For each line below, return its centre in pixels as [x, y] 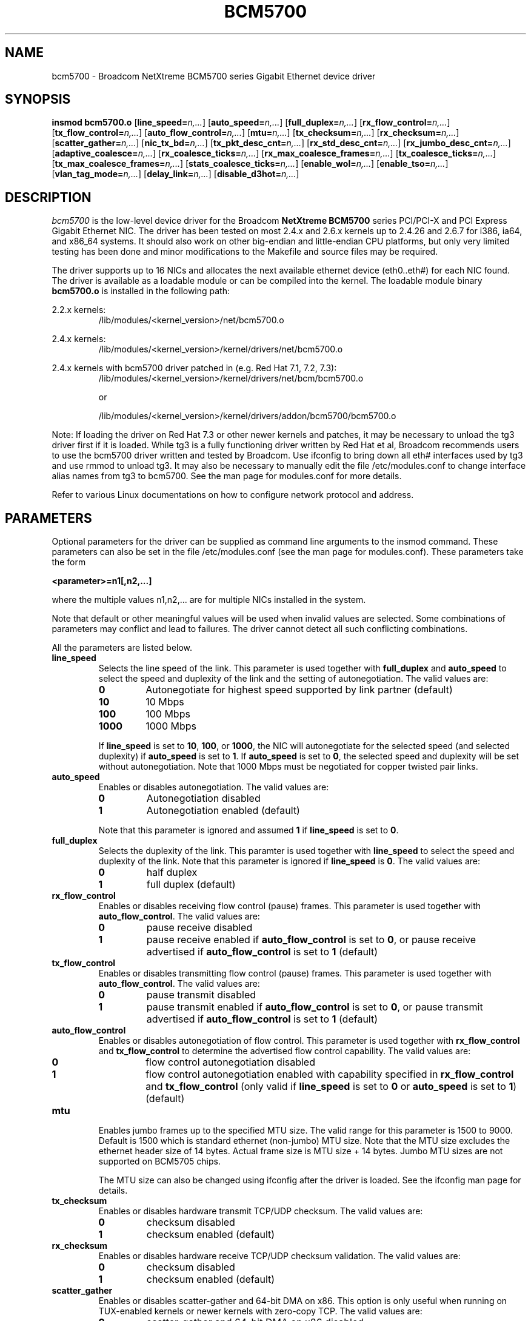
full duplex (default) [191, 885]
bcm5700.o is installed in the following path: [141, 291]
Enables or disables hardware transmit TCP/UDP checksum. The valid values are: [261, 1211]
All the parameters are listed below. [122, 648]
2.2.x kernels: [79, 310]
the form [69, 562]
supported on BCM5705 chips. [159, 1161]
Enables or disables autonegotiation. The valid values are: [214, 787]
